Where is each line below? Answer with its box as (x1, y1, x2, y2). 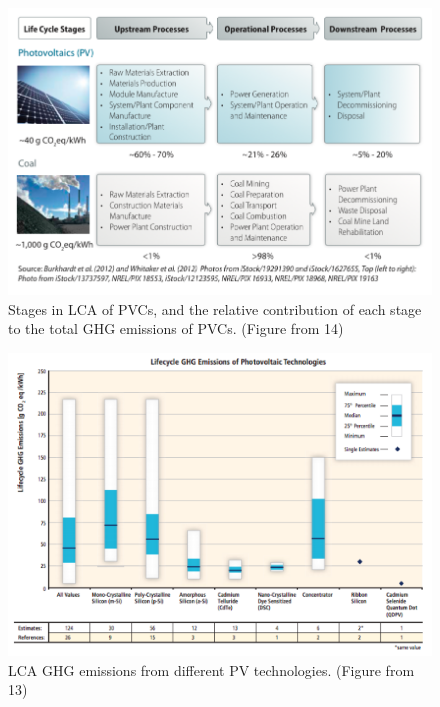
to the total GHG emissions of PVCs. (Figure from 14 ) (8, 318, 344, 339)
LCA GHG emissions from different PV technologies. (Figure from (8, 659, 415, 680)
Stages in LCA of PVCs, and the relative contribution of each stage (8, 298, 422, 319)
